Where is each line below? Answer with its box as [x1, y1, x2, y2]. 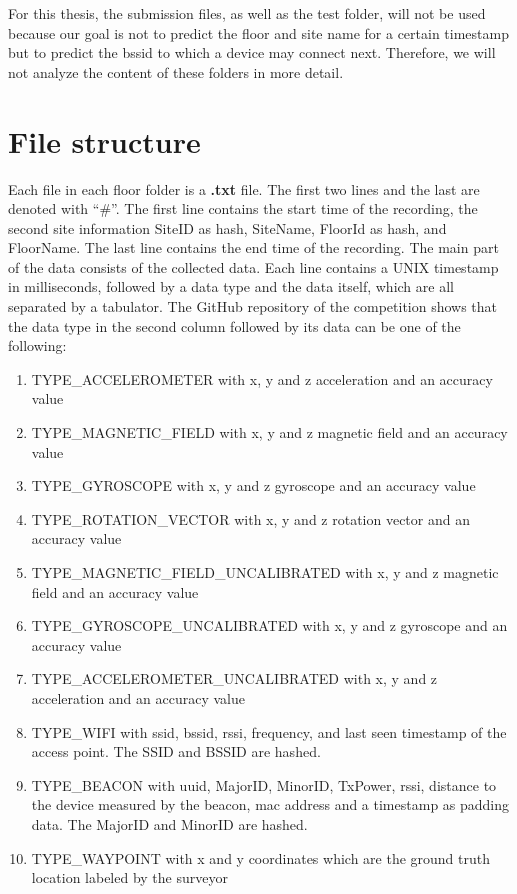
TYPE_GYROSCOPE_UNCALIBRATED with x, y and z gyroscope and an [31, 615, 508, 636]
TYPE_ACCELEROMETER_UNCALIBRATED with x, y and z [31, 668, 438, 689]
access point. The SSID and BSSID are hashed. [31, 741, 321, 762]
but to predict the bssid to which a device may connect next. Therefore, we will [8, 42, 496, 63]
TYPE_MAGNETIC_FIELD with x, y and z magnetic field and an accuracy [31, 422, 508, 443]
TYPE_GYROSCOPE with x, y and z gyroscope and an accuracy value [31, 475, 476, 496]
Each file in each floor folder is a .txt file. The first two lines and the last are [8, 178, 480, 199]
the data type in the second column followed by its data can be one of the [8, 315, 461, 336]
